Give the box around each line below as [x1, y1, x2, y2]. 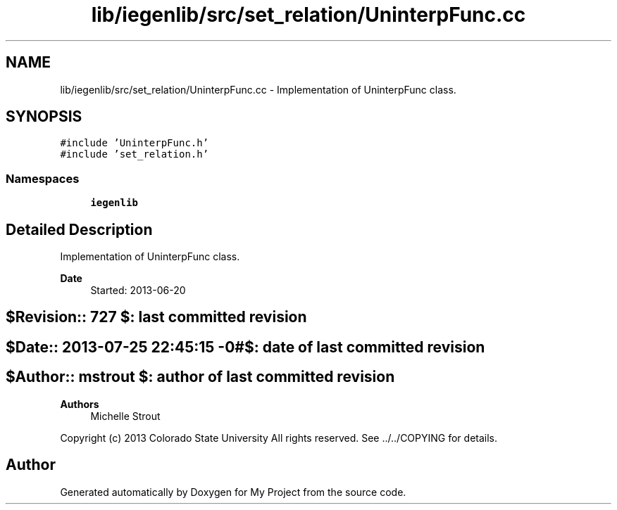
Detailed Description [6, 220, 153, 238]
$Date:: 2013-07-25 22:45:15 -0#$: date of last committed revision [6, 338, 485, 356]
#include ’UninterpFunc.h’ [60, 137, 209, 149]
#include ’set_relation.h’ [60, 148, 209, 160]
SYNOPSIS [6, 108, 82, 126]
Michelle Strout [90, 409, 161, 422]
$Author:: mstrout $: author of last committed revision [6, 368, 395, 386]
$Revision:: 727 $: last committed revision [6, 308, 307, 326]
